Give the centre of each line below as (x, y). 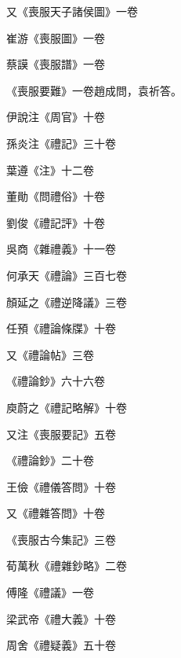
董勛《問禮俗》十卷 (56, 196)
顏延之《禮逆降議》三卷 (67, 301)
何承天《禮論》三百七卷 (67, 275)
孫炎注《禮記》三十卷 (61, 143)
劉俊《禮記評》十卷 (56, 222)
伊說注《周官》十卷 (56, 117)
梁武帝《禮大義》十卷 (61, 618)
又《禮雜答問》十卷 (56, 513)
